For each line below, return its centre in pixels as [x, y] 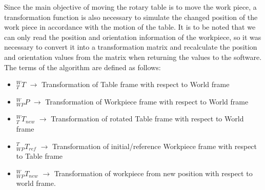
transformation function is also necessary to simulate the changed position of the [131, 17]
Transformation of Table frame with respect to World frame [136, 84]
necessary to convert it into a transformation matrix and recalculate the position [131, 47]
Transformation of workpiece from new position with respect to [153, 173]
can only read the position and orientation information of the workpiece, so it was [133, 37]
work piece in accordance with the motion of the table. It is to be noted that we [130, 27]
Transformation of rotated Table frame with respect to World [147, 119]
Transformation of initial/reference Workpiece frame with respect [155, 146]
